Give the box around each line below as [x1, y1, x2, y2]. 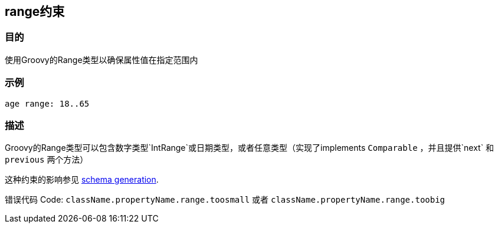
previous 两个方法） [5, 154, 89, 165]
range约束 [5, 4, 65, 19]
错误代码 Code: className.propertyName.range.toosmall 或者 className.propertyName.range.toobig [5, 194, 445, 205]
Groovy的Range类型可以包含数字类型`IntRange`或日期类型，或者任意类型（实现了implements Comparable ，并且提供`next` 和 [5, 143, 494, 153]
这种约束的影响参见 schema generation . [5, 174, 159, 185]
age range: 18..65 [5, 98, 90, 108]
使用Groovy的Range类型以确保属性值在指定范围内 [5, 54, 198, 65]
